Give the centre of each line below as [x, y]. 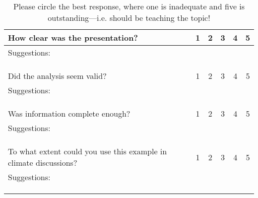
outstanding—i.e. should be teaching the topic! [129, 18]
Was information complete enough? [69, 113]
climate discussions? [43, 163]
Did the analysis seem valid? [57, 76]
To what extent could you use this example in [88, 151]
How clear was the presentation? [73, 37]
